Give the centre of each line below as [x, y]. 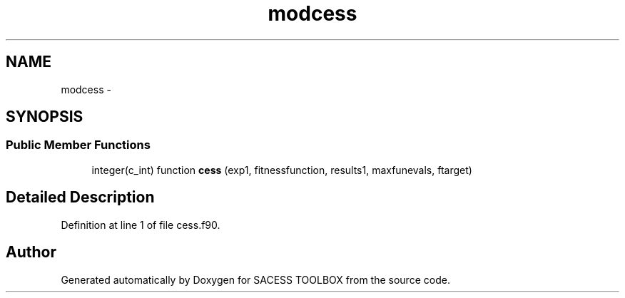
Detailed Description [80, 197]
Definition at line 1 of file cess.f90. [141, 225]
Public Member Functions [78, 145]
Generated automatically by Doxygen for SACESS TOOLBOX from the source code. [255, 279]
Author [31, 252]
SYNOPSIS [45, 117]
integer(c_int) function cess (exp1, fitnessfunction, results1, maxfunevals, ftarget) [282, 170]
